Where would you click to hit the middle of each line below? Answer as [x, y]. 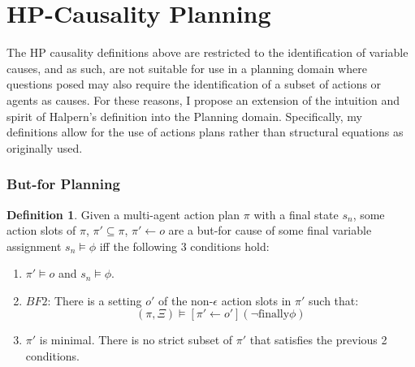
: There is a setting [95, 300]
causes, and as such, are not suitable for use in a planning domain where [187, 68]
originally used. [45, 147]
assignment [34, 246]
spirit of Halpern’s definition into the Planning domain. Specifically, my [185, 116]
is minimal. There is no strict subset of [136, 340]
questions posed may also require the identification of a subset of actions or [194, 84]
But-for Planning [63, 184]
